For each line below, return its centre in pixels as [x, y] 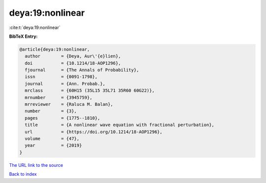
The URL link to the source [36, 165]
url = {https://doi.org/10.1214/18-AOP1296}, [94, 132]
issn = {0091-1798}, [61, 77]
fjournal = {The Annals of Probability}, [82, 70]
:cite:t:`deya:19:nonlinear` [35, 27]
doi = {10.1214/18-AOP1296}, [73, 63]
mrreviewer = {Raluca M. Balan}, [69, 105]
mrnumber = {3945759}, [59, 97]
